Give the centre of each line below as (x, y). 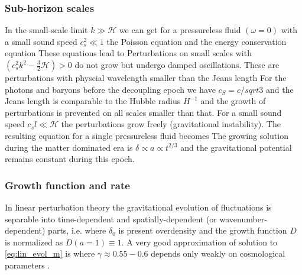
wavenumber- (243, 219)
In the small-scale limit (46, 30)
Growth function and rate (67, 185)
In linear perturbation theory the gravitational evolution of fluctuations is (138, 207)
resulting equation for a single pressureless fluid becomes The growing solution (147, 135)
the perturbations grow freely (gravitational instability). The (171, 124)
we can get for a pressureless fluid (180, 30)
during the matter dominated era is (69, 147)
